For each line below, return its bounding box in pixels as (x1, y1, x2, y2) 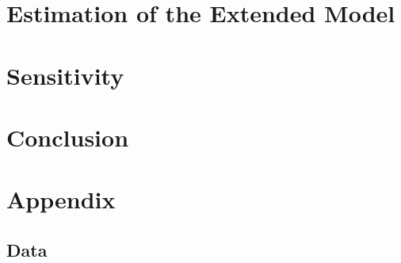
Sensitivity (6, 59, 124, 91)
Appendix (6, 183, 116, 215)
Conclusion (6, 120, 129, 153)
